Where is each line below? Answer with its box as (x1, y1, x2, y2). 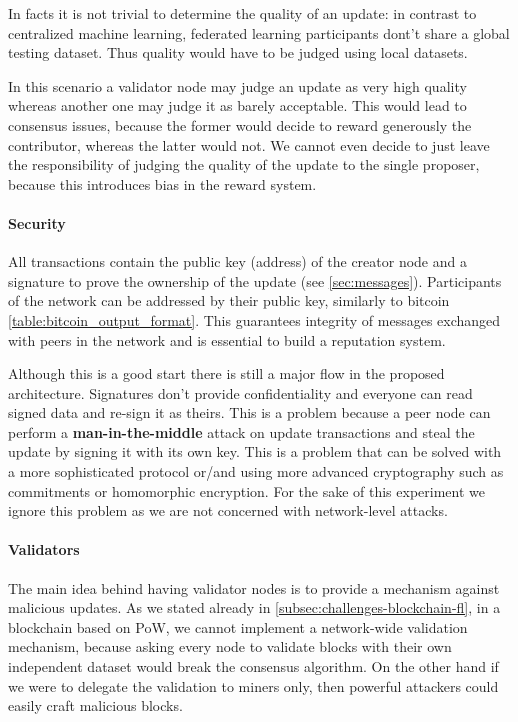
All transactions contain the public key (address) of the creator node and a (8, 251, 467, 272)
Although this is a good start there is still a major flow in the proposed (8, 363, 445, 384)
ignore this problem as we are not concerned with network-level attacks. (8, 500, 448, 521)
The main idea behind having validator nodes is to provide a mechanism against (8, 577, 500, 598)
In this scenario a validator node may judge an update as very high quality (8, 75, 467, 96)
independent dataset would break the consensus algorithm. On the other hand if (8, 656, 499, 677)
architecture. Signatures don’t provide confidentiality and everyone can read (8, 382, 473, 403)
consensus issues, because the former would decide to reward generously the (8, 114, 472, 135)
